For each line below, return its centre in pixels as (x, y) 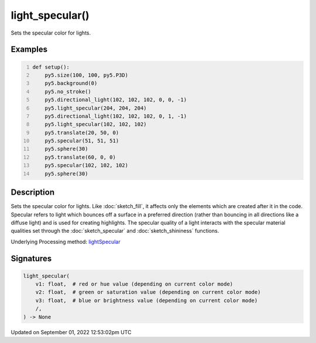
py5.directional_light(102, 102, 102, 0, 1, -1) (116, 116)
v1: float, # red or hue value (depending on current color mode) (134, 284)
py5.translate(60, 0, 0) (80, 157)
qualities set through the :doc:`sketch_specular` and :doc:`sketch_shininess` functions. (115, 231)
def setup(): (51, 67)
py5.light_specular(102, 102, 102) (96, 124)
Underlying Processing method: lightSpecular (66, 242)
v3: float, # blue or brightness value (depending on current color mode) (147, 300)
